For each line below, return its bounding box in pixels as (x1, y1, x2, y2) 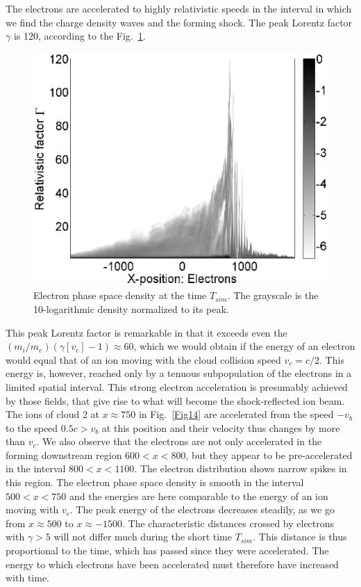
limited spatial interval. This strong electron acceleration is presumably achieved (6, 379, 348, 394)
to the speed (6, 420, 58, 435)
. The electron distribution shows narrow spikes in (134, 461, 347, 476)
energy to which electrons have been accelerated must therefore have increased (6, 556, 339, 571)
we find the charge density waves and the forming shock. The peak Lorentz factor (6, 15, 353, 29)
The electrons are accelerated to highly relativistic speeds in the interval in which (6, 1, 352, 15)
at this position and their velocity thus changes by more (101, 420, 340, 435)
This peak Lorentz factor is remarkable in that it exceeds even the (6, 325, 287, 339)
